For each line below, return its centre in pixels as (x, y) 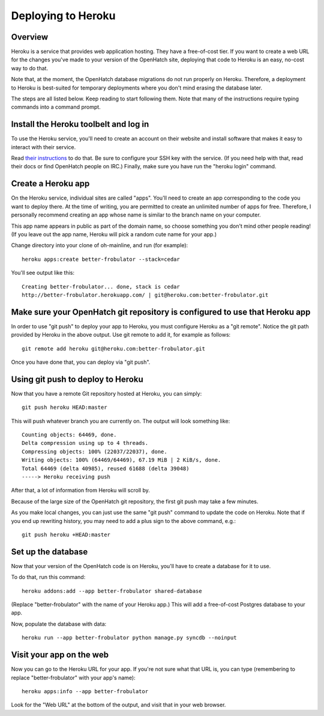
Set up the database (49, 552)
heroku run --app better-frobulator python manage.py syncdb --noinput (129, 638)
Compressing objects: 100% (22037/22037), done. (94, 451)
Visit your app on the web (60, 655)
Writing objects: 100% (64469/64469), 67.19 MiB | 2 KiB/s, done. (121, 460)
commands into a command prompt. (56, 107)
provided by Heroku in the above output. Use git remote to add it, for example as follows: (121, 335)
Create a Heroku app (50, 184)
